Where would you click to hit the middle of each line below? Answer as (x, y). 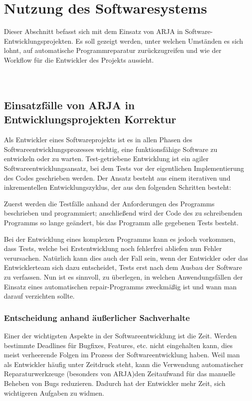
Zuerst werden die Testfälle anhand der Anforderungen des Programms (109, 203)
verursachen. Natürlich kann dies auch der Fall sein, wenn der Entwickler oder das (126, 258)
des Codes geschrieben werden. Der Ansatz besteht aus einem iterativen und (117, 177)
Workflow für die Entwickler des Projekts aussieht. (79, 59)
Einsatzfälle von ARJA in (69, 105)
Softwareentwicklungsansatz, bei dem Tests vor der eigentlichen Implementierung (124, 168)
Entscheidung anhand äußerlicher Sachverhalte (97, 317)
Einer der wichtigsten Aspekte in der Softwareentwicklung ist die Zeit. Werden (120, 335)
